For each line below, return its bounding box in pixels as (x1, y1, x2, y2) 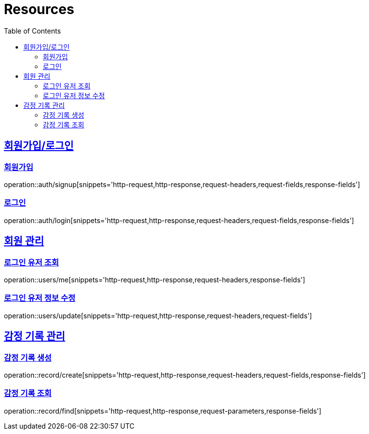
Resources (4, 1, 74, 17)
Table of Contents (4, 26, 61, 35)
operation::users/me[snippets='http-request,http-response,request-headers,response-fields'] (4, 275, 305, 284)
